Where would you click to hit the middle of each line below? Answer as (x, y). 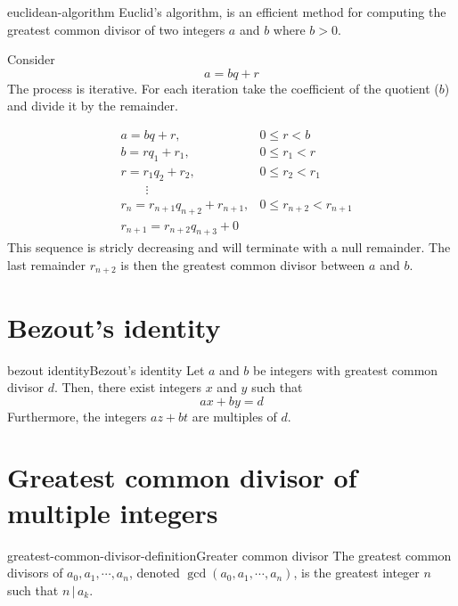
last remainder (47, 264)
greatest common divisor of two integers (116, 29)
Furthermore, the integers (77, 416)
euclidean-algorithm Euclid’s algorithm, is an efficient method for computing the (227, 12)
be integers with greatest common (346, 369)
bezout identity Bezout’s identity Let (106, 369)
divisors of (35, 573)
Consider (31, 59)
